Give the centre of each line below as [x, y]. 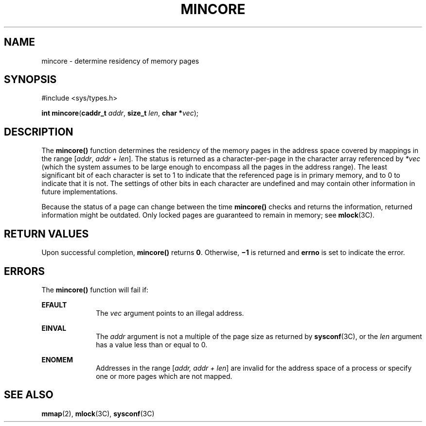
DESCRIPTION [39, 132]
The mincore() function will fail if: [95, 290]
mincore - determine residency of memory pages [120, 61]
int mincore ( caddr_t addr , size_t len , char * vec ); [120, 113]
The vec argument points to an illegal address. [170, 313]
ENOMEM [57, 359]
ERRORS [25, 271]
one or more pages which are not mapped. [164, 376]
